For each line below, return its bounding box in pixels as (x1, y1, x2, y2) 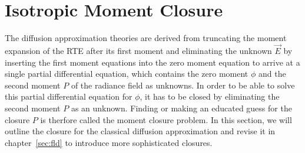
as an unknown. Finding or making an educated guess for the (71, 101, 292, 114)
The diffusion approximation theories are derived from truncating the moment (5, 32, 287, 44)
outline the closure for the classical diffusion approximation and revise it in (5, 125, 276, 137)
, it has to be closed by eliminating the (140, 90, 280, 103)
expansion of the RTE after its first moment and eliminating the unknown (5, 44, 272, 56)
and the (258, 67, 286, 80)
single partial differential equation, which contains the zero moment (5, 67, 248, 80)
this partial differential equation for (5, 90, 132, 103)
